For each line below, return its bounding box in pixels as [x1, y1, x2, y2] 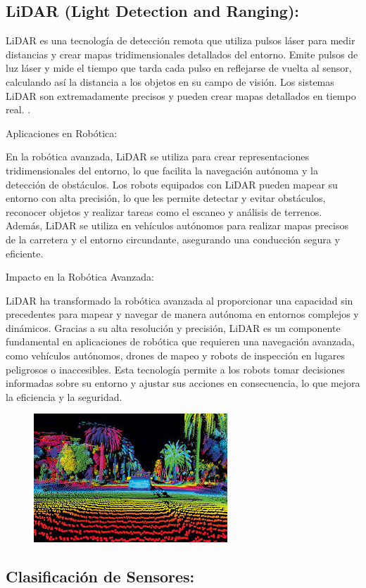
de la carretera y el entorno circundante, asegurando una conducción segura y [6, 231, 340, 246]
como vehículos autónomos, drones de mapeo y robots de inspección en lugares [6, 348, 345, 363]
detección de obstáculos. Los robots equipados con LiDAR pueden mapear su [6, 177, 338, 191]
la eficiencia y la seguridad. [6, 389, 122, 404]
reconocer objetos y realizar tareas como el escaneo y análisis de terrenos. [6, 204, 322, 219]
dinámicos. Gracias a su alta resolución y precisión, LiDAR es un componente [6, 320, 341, 335]
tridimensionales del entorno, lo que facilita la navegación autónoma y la [6, 162, 318, 177]
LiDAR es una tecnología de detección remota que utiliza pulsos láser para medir [6, 33, 355, 48]
